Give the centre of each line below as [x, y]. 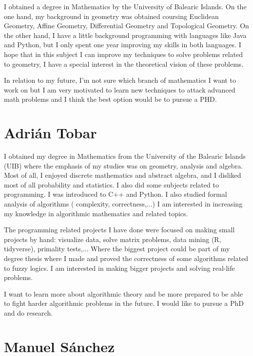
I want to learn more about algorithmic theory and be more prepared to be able [123, 293]
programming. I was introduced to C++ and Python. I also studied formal [116, 194]
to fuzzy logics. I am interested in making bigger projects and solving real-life [119, 268]
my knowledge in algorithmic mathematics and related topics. [96, 213]
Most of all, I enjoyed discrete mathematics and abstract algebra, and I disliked [123, 175]
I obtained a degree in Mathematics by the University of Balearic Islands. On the [125, 6]
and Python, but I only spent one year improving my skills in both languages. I [123, 45]
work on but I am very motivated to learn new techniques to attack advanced [120, 89]
